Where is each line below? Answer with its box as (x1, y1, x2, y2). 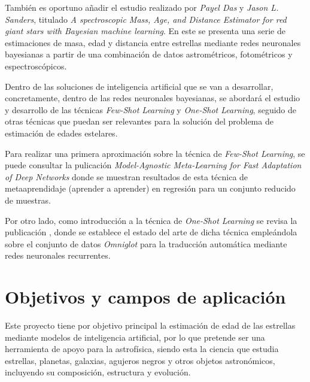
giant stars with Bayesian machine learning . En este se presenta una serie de (5, 25, 285, 37)
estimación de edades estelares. (5, 126, 118, 139)
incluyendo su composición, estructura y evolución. (5, 366, 191, 378)
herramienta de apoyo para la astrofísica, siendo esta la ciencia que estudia (5, 342, 279, 355)
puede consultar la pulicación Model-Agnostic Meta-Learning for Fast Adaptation (5, 159, 302, 171)
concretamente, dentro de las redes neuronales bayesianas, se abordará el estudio (5, 92, 300, 104)
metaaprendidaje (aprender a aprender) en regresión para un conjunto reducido (5, 182, 296, 195)
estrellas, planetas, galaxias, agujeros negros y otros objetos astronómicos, (5, 354, 275, 366)
